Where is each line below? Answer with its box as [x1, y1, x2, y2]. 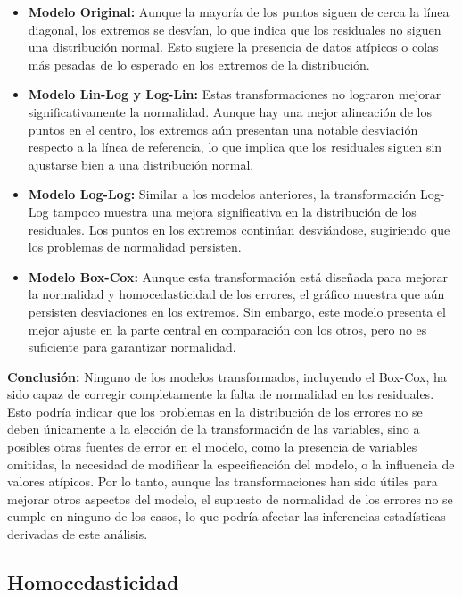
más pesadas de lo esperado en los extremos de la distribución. [28, 54, 370, 73]
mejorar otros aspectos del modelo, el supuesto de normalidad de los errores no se [7, 489, 453, 508]
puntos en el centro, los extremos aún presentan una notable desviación [28, 120, 418, 138]
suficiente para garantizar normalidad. [28, 337, 236, 356]
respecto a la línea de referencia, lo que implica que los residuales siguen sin [28, 137, 442, 156]
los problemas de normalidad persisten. [28, 237, 242, 256]
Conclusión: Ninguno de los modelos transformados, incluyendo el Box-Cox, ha [7, 367, 447, 386]
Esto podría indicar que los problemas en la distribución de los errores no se [7, 402, 423, 420]
